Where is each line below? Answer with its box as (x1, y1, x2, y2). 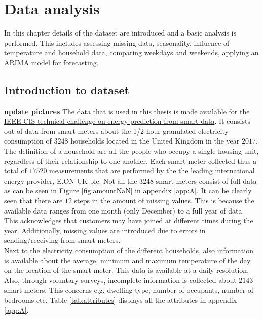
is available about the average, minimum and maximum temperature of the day (4, 255, 251, 265)
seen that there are (4, 195, 63, 206)
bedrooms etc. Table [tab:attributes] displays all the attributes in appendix (4, 294, 237, 305)
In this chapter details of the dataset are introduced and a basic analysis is (4, 27, 236, 38)
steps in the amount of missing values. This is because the (74, 195, 254, 206)
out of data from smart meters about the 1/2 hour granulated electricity (4, 125, 229, 136)
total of (4, 165, 27, 176)
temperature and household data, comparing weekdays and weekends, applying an (4, 47, 259, 58)
